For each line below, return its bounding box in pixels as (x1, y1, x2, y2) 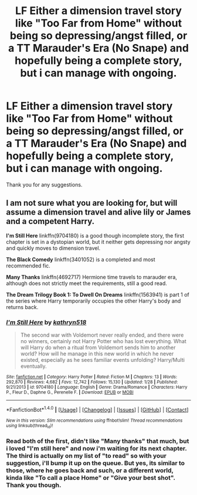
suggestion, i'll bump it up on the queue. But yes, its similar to (6, 459, 185, 467)
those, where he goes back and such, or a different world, (6, 466, 174, 474)
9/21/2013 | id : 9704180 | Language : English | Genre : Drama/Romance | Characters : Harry (6, 384, 188, 391)
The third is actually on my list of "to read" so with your (6, 452, 167, 460)
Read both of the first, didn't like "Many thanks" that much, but (6, 437, 189, 445)
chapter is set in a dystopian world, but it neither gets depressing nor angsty (6, 238, 191, 245)
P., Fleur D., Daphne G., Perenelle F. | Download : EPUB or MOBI (6, 389, 134, 395)
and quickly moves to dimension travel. (6, 245, 101, 252)
